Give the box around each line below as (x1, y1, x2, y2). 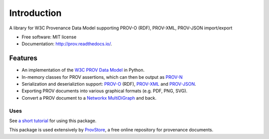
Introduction (9, 7, 62, 18)
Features (9, 54, 37, 62)
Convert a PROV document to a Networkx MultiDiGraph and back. (21, 95, 157, 101)
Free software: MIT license (21, 34, 77, 40)
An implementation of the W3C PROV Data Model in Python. (21, 67, 144, 73)
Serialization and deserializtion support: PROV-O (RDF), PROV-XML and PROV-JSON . (21, 81, 196, 87)
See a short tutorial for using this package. (9, 118, 97, 124)
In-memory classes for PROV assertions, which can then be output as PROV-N (21, 74, 183, 80)
